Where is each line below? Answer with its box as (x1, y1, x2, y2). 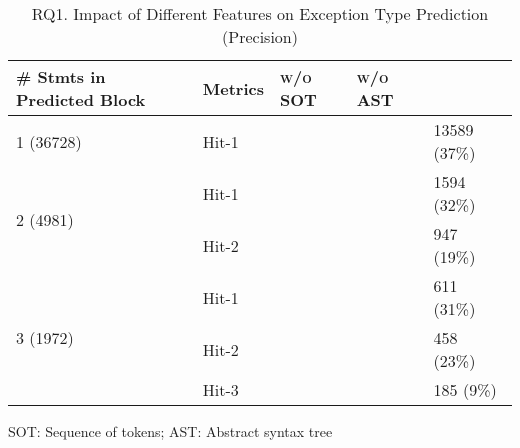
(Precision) (222, 25, 298, 48)
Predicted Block (16, 88, 146, 111)
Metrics (202, 76, 264, 100)
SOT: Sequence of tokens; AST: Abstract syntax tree (8, 421, 333, 441)
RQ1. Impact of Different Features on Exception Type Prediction (31, 2, 489, 25)
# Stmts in (16, 65, 106, 88)
